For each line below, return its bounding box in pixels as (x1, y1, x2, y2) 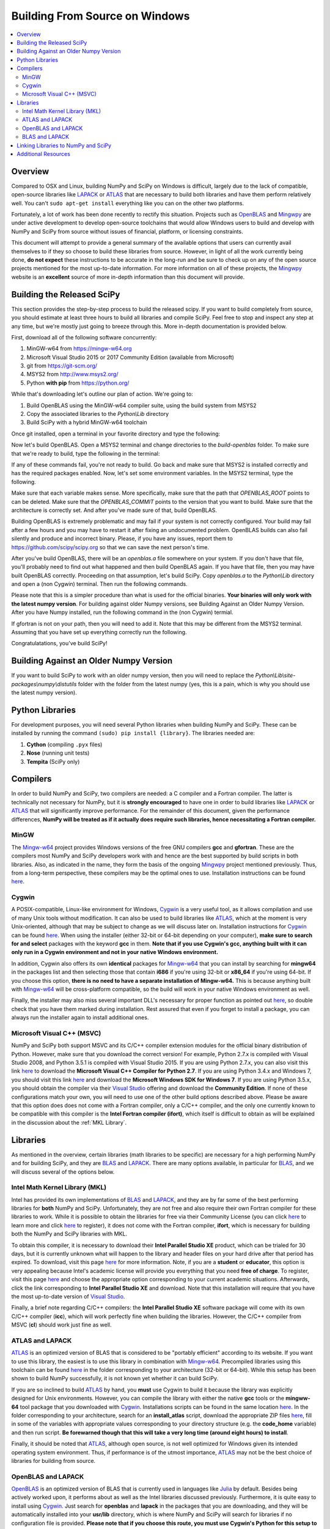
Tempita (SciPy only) (26, 758, 80, 765)
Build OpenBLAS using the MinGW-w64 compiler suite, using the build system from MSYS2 (26, 401, 257, 409)
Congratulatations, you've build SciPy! (11, 640, 108, 647)
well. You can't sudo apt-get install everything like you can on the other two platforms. (11, 199, 244, 207)
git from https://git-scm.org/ (26, 362, 98, 369)
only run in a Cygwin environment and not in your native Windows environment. (11, 949, 219, 956)
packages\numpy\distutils (11, 680, 77, 687)
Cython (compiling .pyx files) (26, 741, 103, 748)
